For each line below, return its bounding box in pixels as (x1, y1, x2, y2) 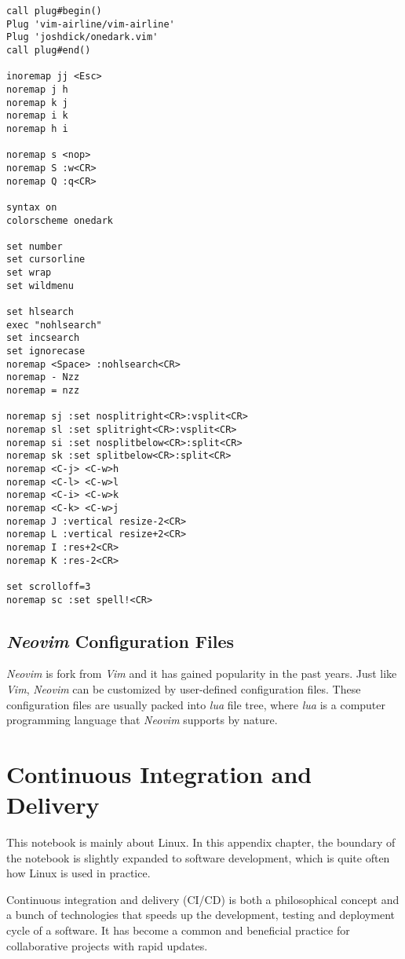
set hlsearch (6, 306, 74, 318)
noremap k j (6, 97, 68, 108)
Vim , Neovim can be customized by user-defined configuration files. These (6, 680, 361, 697)
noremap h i (6, 123, 68, 134)
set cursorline (6, 254, 86, 265)
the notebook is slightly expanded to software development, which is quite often (6, 849, 390, 866)
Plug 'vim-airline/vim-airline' (6, 18, 175, 30)
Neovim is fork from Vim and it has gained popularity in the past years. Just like (6, 665, 397, 682)
